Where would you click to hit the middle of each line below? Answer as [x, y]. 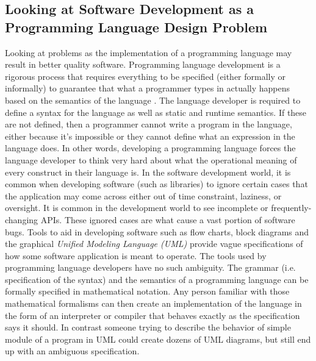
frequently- [291, 208]
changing [22, 219]
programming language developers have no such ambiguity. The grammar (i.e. [150, 267]
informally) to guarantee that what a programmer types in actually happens [148, 88]
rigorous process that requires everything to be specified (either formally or [145, 76]
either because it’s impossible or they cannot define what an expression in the [150, 136]
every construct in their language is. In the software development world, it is [148, 172]
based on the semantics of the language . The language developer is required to [153, 100]
